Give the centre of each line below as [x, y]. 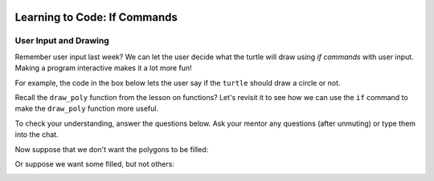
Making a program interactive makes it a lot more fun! [103, 68]
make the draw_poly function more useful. [87, 109]
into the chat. [37, 135]
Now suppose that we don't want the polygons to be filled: [112, 149]
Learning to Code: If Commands [96, 17]
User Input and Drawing [62, 41]
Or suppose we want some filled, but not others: [94, 163]
